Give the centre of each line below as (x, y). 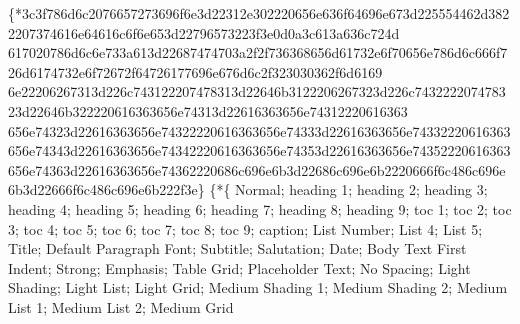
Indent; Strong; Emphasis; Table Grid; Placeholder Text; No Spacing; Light (239, 267)
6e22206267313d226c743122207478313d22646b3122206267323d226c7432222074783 (257, 91)
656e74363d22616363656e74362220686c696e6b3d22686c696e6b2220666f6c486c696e (257, 169)
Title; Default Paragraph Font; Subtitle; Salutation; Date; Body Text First (237, 248)
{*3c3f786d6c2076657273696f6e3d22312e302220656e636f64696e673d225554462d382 (259, 13)
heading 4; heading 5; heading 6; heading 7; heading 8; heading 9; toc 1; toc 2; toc (260, 208)
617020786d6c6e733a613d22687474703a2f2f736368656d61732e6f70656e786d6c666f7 (258, 52)
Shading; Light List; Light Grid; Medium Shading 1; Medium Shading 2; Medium (258, 287)
